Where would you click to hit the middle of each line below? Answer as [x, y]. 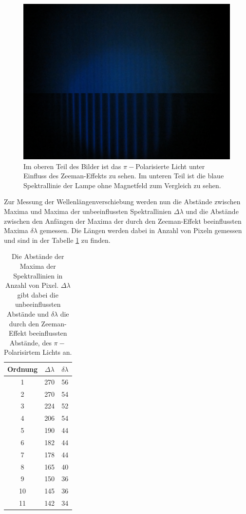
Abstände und [28, 313]
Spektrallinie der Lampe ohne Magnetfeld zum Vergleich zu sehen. [122, 185]
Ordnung [23, 369]
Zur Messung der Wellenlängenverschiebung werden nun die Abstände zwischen [122, 202]
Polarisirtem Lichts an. [38, 352]
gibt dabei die [38, 294]
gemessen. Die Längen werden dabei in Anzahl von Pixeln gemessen [141, 230]
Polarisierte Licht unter [170, 166]
